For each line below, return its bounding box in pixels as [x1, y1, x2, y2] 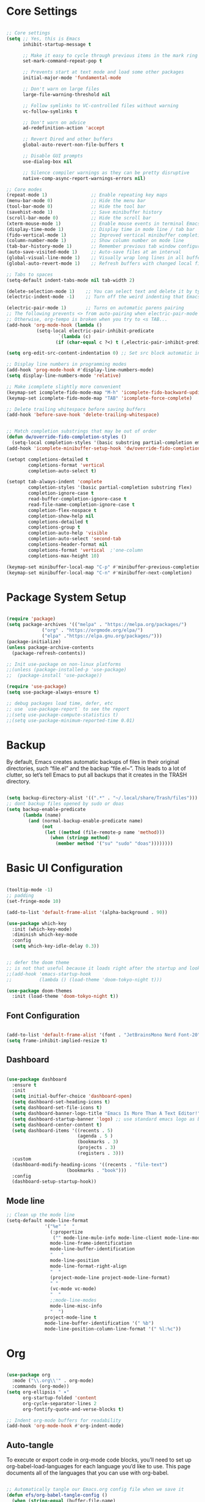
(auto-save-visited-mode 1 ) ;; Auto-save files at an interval [6, 249, 182, 255]
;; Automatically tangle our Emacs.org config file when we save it [6, 1487, 184, 1493]
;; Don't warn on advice [22, 119, 86, 126]
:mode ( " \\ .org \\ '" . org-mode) [12, 1378, 95, 1384]
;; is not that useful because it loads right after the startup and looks [6, 965, 203, 972]
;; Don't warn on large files [22, 86, 99, 92]
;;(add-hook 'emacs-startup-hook [6, 971, 92, 977]
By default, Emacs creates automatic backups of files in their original [6, 758, 179, 766]
